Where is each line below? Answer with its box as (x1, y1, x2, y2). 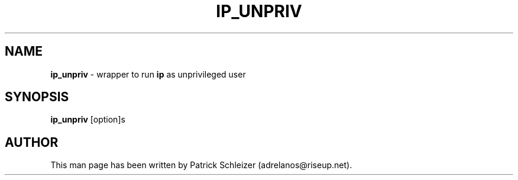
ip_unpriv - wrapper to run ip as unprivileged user (50, 69, 246, 79)
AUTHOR (5, 134, 59, 150)
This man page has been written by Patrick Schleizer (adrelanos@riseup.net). (50, 160, 352, 171)
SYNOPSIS (5, 89, 69, 105)
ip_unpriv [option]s (50, 114, 125, 125)
